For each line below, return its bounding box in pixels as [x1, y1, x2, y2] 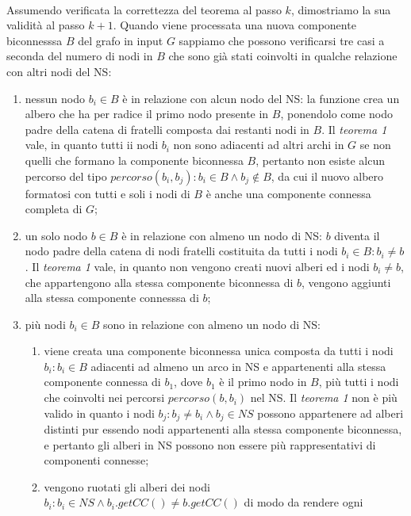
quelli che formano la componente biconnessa [25, 151, 244, 168]
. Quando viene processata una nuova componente [113, 17, 356, 33]
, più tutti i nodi [318, 373, 399, 390]
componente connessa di [44, 373, 161, 390]
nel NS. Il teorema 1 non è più [250, 389, 398, 406]
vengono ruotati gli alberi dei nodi [44, 478, 210, 495]
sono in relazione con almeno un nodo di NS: [103, 315, 321, 332]
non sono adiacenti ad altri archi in [173, 136, 344, 153]
